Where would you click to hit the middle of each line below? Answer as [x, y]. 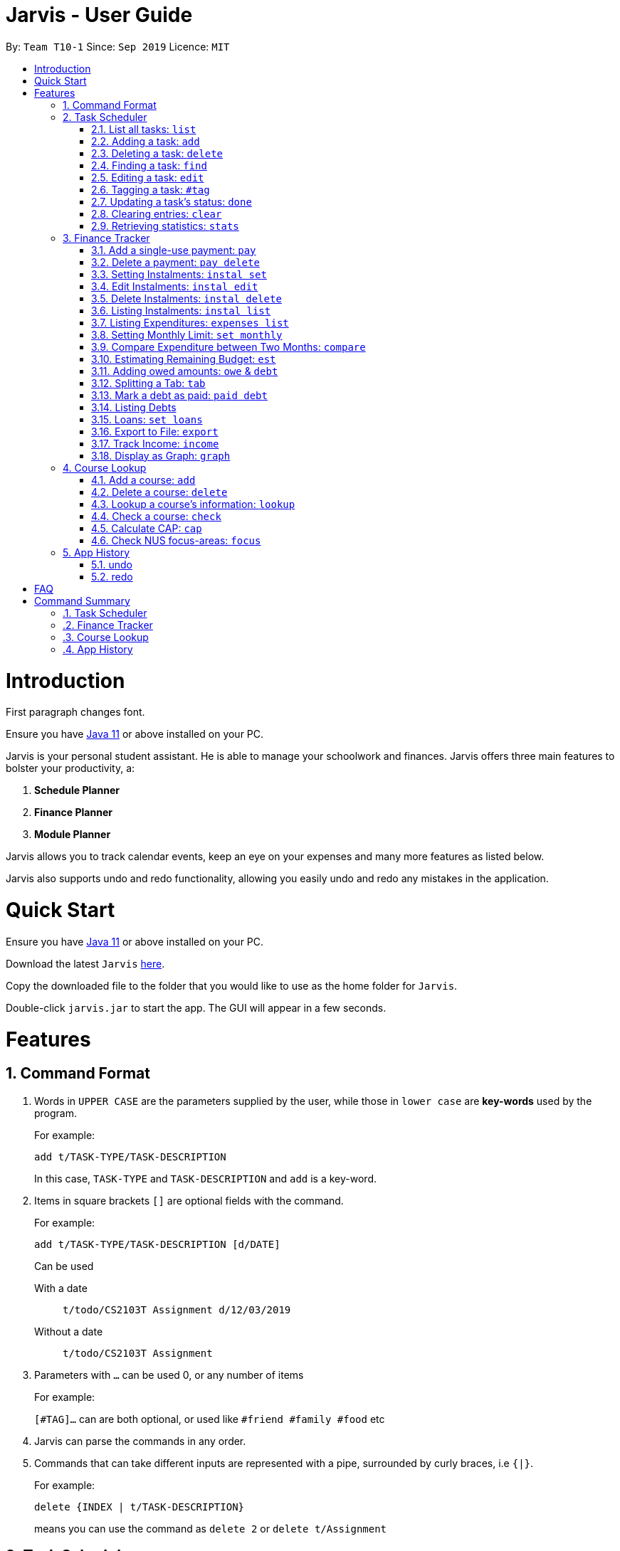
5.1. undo [112, 564]
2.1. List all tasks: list [144, 129]
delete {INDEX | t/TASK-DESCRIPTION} [140, 1507]
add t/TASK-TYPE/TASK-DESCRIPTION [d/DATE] [157, 1244]
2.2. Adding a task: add [146, 141]
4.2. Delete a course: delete [159, 492]
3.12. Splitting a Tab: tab [148, 383]
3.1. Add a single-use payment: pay [174, 250]
